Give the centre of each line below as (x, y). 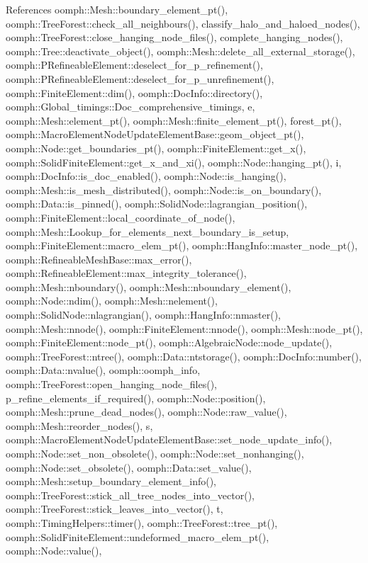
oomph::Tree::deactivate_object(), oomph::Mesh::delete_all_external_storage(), (180, 51)
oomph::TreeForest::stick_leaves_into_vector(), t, (115, 509)
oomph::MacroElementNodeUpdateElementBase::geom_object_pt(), (155, 134)
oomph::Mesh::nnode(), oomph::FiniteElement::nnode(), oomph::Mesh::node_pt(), (184, 328)
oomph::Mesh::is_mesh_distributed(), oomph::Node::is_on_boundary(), (164, 189)
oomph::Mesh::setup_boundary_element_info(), (111, 481)
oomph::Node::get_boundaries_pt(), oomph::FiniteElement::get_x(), (156, 148)
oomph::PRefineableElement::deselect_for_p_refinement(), (134, 65)
